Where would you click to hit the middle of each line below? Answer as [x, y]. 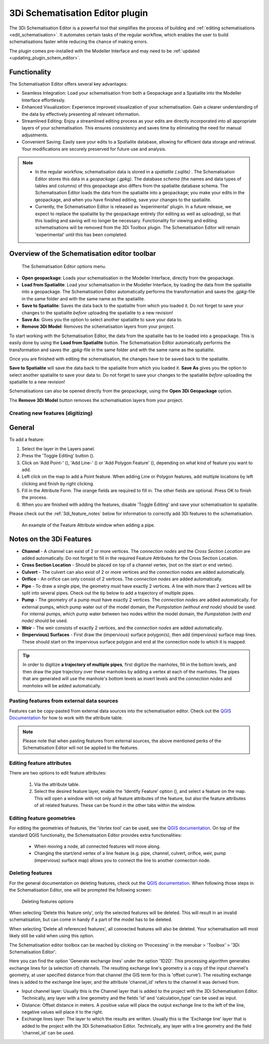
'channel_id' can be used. [48, 1033]
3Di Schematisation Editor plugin [78, 13]
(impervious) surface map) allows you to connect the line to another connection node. [122, 860]
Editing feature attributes [40, 763]
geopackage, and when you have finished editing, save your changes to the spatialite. [123, 200]
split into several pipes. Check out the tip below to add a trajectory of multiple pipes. [108, 593]
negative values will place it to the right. [62, 1012]
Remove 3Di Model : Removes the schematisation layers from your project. [98, 327]
